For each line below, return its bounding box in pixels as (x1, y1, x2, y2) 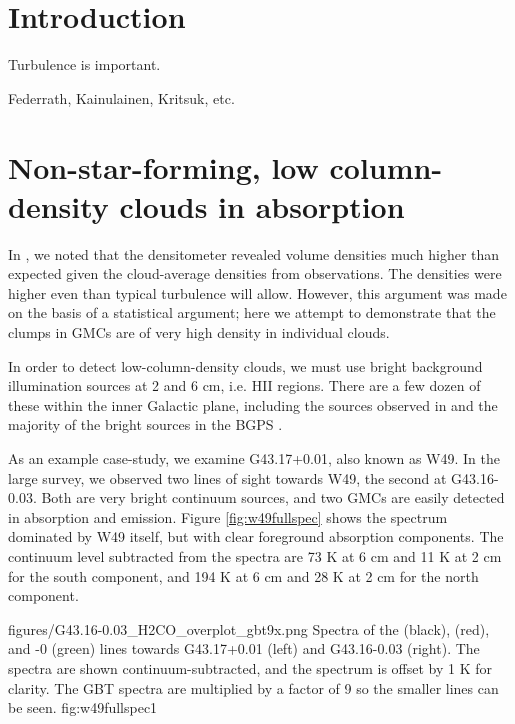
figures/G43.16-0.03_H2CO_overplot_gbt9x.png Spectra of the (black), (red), (8, 618, 490, 639)
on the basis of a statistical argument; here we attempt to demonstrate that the (8, 302, 496, 323)
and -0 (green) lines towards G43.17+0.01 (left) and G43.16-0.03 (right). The (8, 638, 480, 659)
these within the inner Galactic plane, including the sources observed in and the (8, 394, 498, 415)
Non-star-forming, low (8, 146, 319, 187)
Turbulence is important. (8, 54, 161, 75)
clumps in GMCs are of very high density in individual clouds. (8, 322, 390, 342)
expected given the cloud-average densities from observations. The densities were (8, 263, 502, 284)
